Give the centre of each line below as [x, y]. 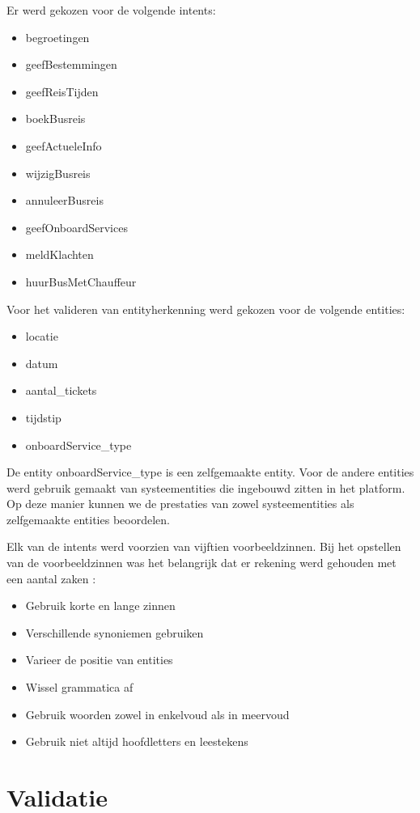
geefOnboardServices [76, 227]
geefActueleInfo [64, 145]
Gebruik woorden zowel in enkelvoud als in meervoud [157, 714]
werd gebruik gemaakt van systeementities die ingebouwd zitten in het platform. [206, 487]
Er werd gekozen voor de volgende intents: [111, 10]
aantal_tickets [61, 390]
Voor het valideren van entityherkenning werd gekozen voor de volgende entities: [206, 309]
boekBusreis [55, 119]
